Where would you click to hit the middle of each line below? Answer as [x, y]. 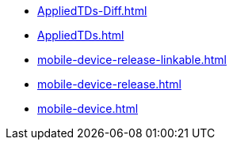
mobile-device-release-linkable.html [132, 60]
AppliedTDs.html [81, 35]
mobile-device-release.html [109, 84]
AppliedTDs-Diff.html [92, 11]
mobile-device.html [88, 109]
